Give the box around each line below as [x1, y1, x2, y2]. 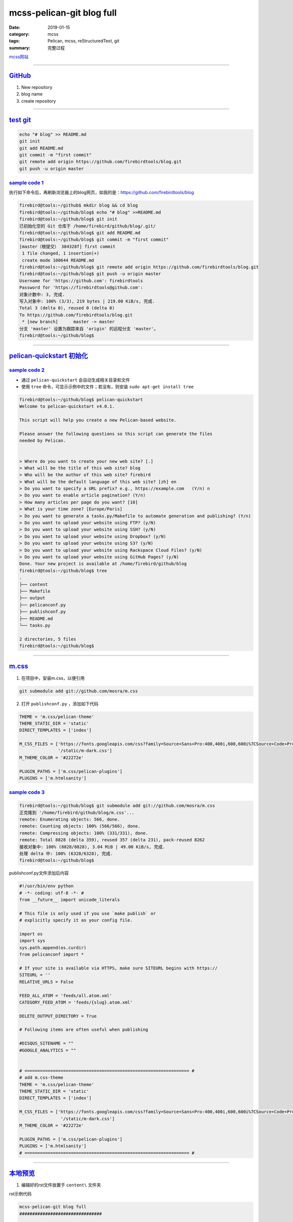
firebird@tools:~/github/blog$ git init [19, 217, 117, 222]
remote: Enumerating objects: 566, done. [19, 816, 120, 822]
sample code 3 [9, 789, 45, 796]
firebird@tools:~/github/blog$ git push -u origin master [19, 271, 161, 277]
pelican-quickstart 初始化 [9, 352, 88, 360]
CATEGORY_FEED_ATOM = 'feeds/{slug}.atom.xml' [19, 1000, 133, 1005]
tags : [9, 38, 20, 44]
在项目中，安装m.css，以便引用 [21, 675, 85, 681]
